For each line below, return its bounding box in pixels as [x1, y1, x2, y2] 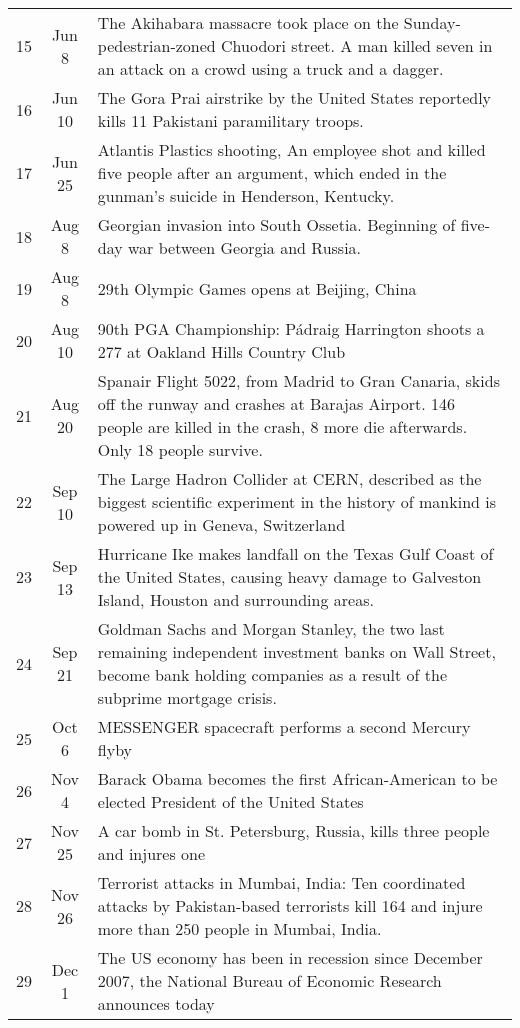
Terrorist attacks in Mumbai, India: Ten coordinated [97, 871, 466, 894]
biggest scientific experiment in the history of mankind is [97, 490, 497, 513]
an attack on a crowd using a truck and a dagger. [97, 57, 444, 80]
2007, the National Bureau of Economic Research [97, 969, 442, 992]
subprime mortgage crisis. [97, 686, 277, 709]
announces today [97, 992, 215, 1015]
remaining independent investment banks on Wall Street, [97, 640, 496, 663]
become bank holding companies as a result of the [97, 663, 447, 686]
